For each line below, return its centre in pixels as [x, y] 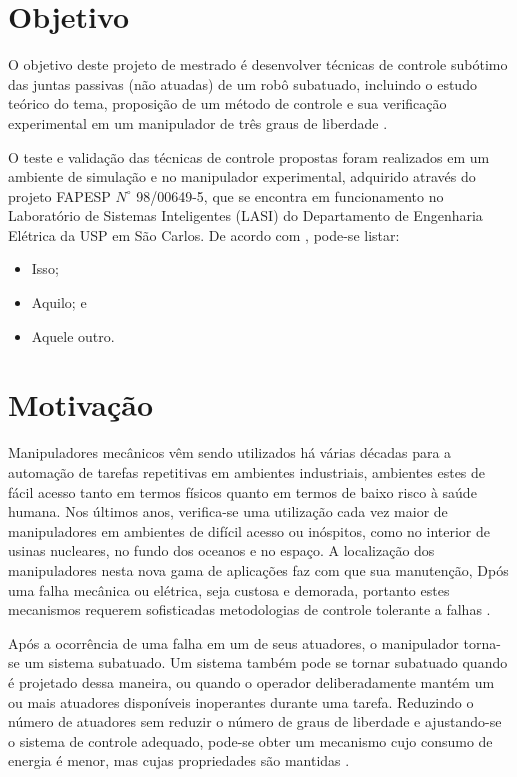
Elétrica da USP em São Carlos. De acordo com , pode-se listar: [204, 234]
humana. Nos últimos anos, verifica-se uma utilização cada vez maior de [228, 511]
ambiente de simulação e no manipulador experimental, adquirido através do [242, 176]
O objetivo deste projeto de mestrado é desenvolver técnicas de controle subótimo [258, 64]
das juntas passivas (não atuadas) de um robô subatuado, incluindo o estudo [242, 83]
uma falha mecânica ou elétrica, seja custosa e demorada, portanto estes [229, 589]
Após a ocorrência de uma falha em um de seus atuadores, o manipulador [233, 642]
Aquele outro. [73, 335]
